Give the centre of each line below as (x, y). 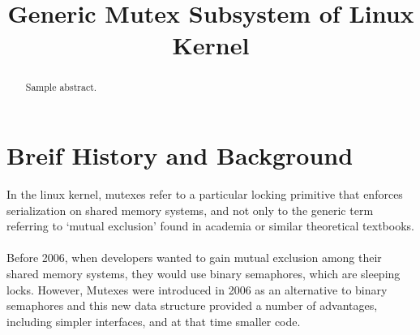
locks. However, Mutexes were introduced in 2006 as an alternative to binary (197, 289)
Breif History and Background (180, 155)
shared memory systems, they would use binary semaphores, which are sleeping (204, 273)
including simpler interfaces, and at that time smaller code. (154, 321)
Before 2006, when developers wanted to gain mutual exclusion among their (194, 258)
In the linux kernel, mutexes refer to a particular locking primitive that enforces (205, 193)
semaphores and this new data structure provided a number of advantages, (192, 305)
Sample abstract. (61, 87)
